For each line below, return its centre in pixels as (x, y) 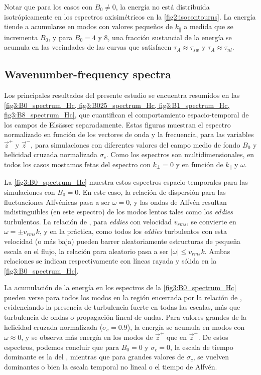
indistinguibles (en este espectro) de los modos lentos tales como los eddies (118, 212)
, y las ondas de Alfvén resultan (178, 202)
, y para (60, 37)
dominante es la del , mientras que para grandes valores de (94, 357)
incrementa (21, 37)
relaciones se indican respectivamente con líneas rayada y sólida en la (110, 261)
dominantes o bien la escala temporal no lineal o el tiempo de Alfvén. (111, 366)
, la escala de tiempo (202, 347)
